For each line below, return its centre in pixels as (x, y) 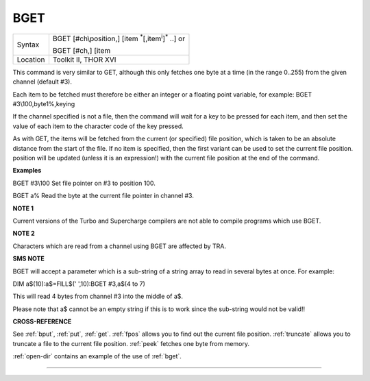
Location (31, 60)
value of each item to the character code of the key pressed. (98, 126)
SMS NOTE (28, 259)
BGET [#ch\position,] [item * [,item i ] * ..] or (119, 38)
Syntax (28, 45)
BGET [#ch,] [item (82, 50)
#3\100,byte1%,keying (44, 104)
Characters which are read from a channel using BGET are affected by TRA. (119, 246)
